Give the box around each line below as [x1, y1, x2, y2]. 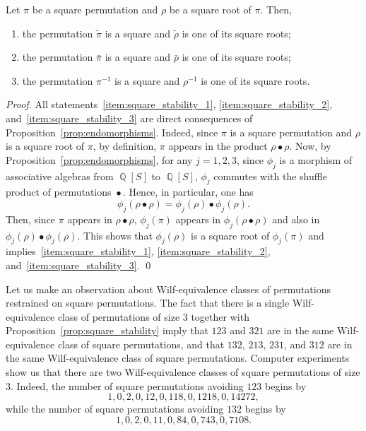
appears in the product [168, 138, 268, 153]
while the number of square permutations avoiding [6, 401, 224, 416]
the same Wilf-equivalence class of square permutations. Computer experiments [6, 350, 350, 365]
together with [191, 309, 249, 324]
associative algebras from [6, 168, 114, 183]
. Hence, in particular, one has [122, 184, 254, 199]
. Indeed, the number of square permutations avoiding [11, 378, 244, 393]
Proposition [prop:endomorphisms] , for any [6, 152, 193, 167]
